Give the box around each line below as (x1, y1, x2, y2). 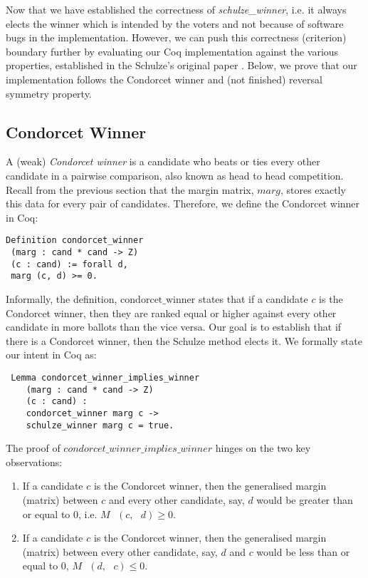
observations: (6, 454, 63, 469)
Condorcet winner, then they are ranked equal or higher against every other (6, 305, 337, 320)
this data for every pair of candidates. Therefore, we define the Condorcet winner (6, 196, 360, 211)
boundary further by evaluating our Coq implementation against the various (6, 43, 339, 58)
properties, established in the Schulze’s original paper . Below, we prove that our (6, 58, 357, 73)
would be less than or (256, 544, 350, 559)
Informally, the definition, (6, 291, 117, 306)
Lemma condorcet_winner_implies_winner (11, 372, 200, 383)
